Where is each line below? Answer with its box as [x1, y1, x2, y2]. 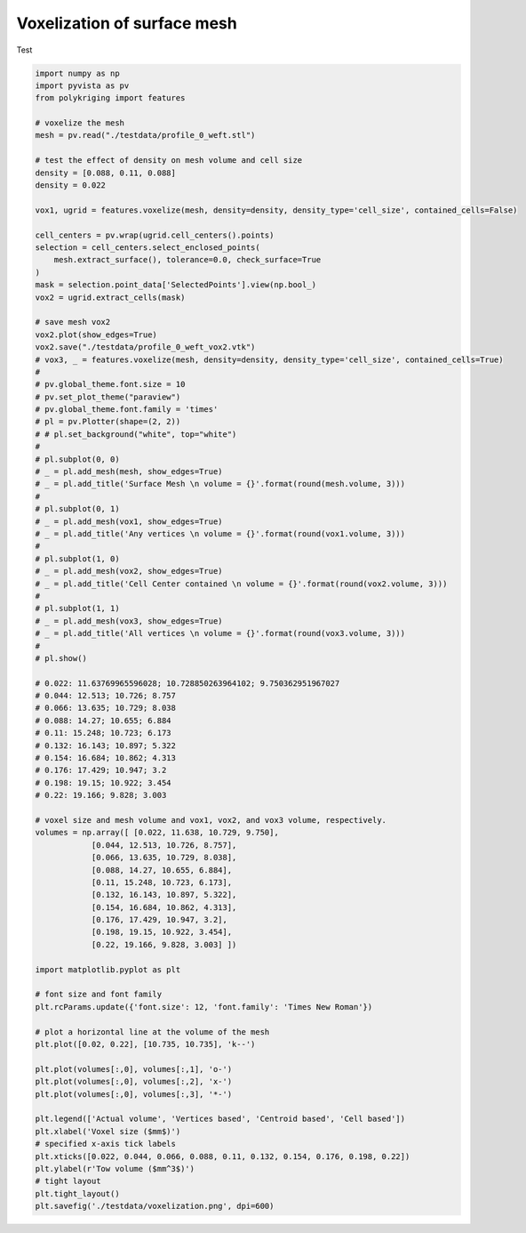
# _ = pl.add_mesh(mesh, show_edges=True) [35, 467, 223, 477]
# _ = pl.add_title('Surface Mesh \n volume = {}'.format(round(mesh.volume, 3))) [35, 479, 406, 489]
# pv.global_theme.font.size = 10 [35, 379, 186, 390]
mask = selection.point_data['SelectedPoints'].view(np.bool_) [35, 280, 317, 290]
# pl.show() [35, 653, 88, 663]
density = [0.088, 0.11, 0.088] [35, 167, 177, 178]
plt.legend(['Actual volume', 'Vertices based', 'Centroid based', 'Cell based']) [35, 1114, 406, 1124]
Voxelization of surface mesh [16, 13, 237, 33]
